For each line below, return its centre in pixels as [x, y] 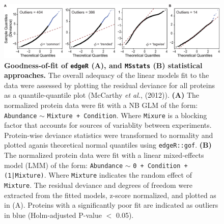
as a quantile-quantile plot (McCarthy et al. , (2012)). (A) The [102, 95]
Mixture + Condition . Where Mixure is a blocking [127, 115]
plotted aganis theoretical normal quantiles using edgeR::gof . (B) [108, 145]
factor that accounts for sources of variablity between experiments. [108, 125]
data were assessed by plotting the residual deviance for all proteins [109, 85]
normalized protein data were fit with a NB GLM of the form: [101, 105]
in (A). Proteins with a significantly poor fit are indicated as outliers [111, 205]
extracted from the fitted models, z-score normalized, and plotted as [110, 195]
